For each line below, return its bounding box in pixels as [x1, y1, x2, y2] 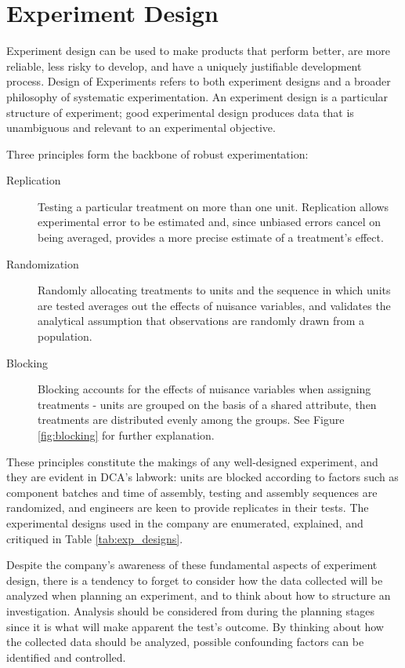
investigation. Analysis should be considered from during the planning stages [6, 602, 375, 619]
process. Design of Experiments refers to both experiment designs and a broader [6, 73, 391, 89]
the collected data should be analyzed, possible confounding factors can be [6, 633, 364, 650]
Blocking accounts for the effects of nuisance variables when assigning [38, 381, 371, 397]
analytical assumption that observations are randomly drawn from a [38, 312, 365, 329]
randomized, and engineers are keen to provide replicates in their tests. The [6, 499, 369, 516]
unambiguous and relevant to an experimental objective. [6, 119, 276, 136]
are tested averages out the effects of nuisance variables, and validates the [38, 297, 391, 313]
